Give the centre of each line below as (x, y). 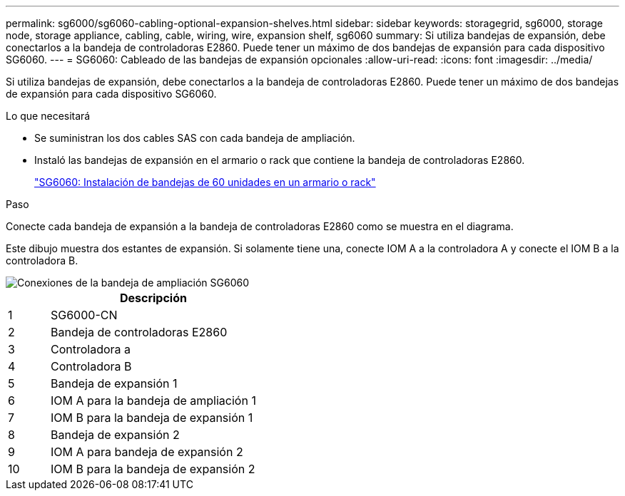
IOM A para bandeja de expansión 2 (147, 452)
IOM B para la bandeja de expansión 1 (152, 418)
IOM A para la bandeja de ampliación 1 (153, 401)
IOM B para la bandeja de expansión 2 (153, 469)
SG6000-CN (84, 315)
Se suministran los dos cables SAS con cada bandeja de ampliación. (195, 138)
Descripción (153, 298)
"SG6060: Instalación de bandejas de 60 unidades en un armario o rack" (205, 182)
